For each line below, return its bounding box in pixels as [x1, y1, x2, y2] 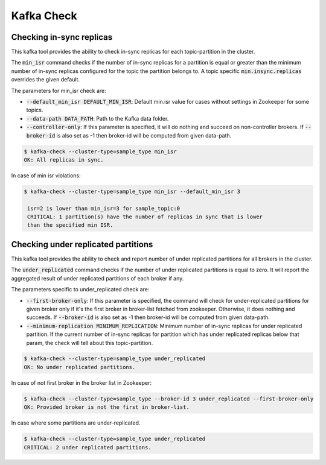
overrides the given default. [11, 76, 80, 83]
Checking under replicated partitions [11, 239, 153, 250]
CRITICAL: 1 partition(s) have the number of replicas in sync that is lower [27, 214, 263, 220]
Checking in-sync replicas [11, 32, 113, 42]
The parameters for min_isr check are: [11, 87, 107, 94]
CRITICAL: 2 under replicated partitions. [24, 444, 152, 451]
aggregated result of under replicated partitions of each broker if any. [11, 274, 184, 282]
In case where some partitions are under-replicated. [11, 419, 141, 426]
